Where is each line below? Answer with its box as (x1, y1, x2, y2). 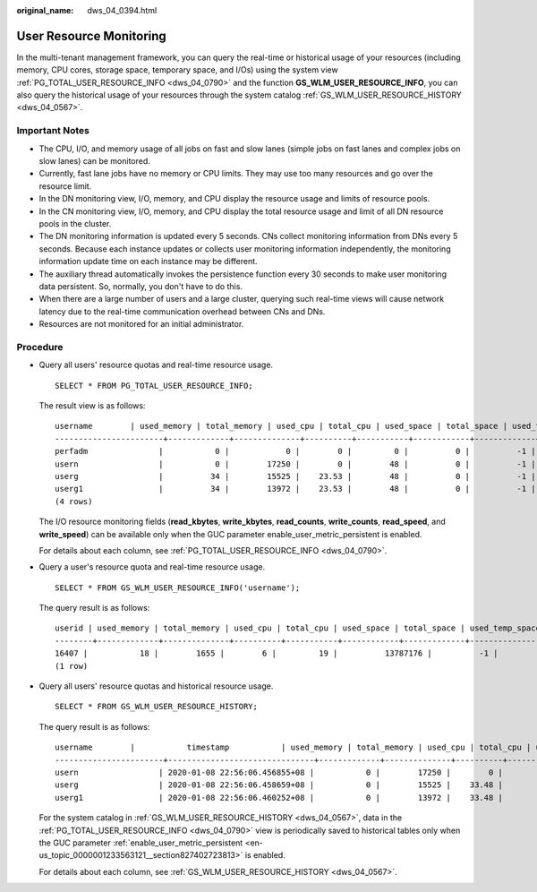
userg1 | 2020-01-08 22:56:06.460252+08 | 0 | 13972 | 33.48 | (55, 793, 503, 802)
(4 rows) (55, 496, 93, 506)
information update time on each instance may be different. (38, 256, 259, 267)
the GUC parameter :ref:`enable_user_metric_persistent (38, 837, 243, 848)
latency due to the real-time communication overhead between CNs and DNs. (38, 305, 326, 317)
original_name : (16, 5, 74, 15)
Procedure (16, 340, 64, 353)
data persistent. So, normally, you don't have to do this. (38, 280, 243, 291)
